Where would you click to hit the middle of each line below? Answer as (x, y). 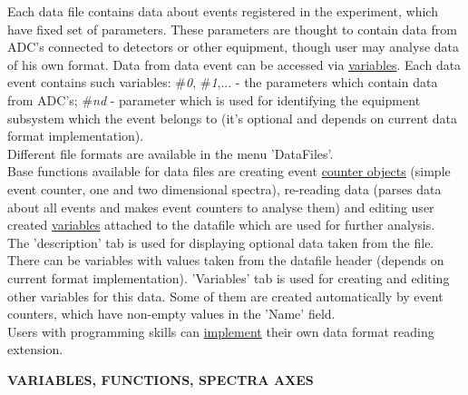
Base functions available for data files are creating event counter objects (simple (229, 171)
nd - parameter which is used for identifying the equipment (257, 99)
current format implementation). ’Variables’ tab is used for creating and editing (229, 277)
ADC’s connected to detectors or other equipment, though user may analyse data (234, 47)
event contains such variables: (89, 82)
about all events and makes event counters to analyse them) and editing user (221, 207)
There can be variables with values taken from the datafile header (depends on (226, 260)
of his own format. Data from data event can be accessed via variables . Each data (234, 64)
